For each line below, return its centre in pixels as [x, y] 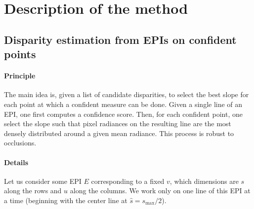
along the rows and [33, 191]
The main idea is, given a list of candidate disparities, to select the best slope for [127, 94]
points [20, 54]
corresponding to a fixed [128, 181]
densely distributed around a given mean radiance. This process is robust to [119, 133]
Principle [20, 76]
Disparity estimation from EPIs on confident [120, 39]
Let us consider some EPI [43, 181]
